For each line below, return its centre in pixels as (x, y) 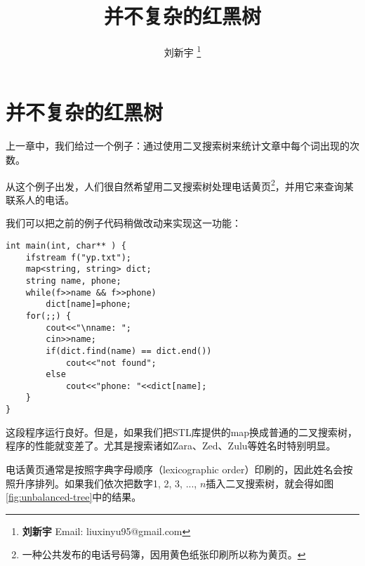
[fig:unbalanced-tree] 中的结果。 (74, 497)
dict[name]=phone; (88, 304)
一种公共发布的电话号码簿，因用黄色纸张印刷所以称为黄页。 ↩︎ (164, 554)
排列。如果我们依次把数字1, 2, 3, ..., (116, 483)
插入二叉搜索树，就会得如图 (270, 483)
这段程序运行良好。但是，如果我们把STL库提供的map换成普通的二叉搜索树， (182, 432)
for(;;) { (48, 316)
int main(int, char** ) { (66, 245)
